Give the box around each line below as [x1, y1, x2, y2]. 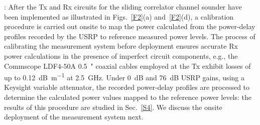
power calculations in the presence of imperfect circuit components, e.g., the [4, 50, 238, 61]
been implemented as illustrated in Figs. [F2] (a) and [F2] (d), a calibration [4, 11, 234, 22]
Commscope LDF [4, 60, 58, 71]
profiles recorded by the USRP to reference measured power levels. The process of [4, 31, 255, 41]
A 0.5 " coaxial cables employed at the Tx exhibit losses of [70, 60, 251, 71]
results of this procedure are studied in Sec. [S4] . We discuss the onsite [4, 101, 222, 112]
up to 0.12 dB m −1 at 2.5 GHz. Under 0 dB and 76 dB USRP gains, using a [4, 71, 244, 82]
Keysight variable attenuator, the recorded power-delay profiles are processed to [4, 82, 250, 92]
